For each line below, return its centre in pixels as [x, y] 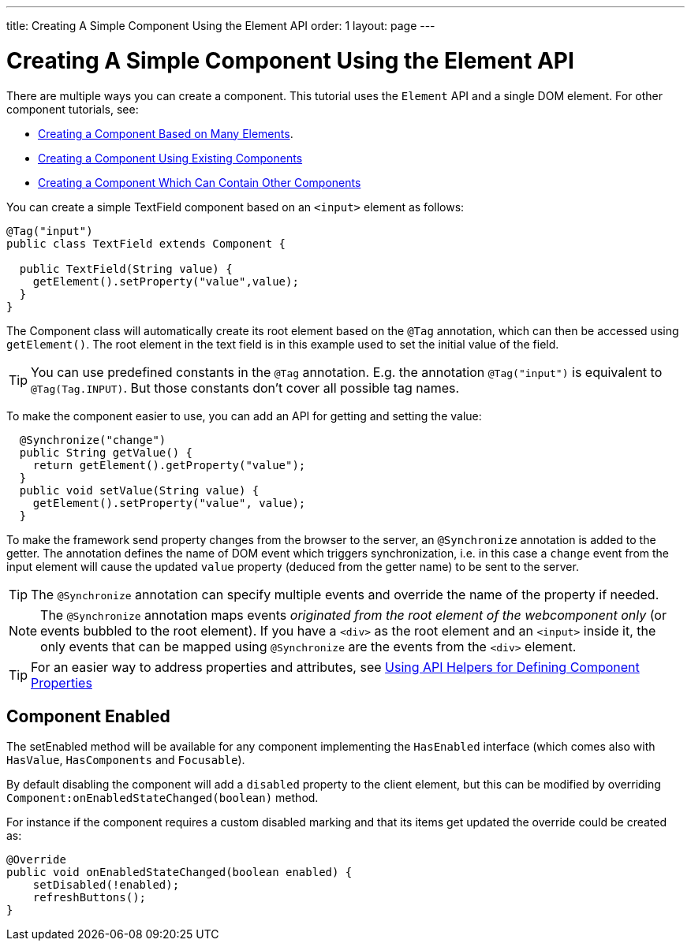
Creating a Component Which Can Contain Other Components [200, 182]
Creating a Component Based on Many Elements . [166, 133]
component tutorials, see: [73, 109]
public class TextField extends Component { [146, 243]
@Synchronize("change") [93, 440]
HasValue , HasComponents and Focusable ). [126, 760]
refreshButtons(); [90, 898]
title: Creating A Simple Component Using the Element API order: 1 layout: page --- [221, 26]
